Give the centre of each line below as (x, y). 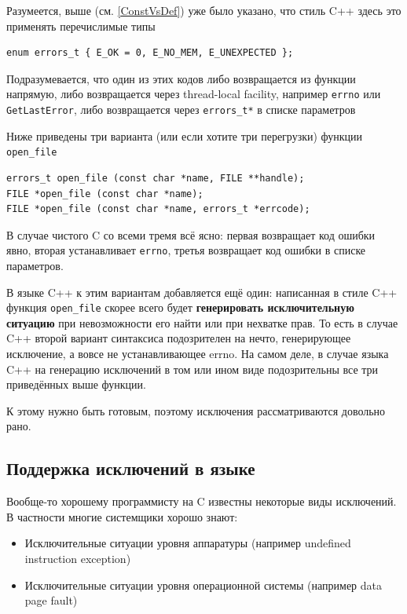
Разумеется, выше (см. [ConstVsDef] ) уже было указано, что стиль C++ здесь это (204, 10)
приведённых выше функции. (76, 384)
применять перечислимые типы (81, 26)
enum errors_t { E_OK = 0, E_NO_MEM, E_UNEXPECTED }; (150, 53)
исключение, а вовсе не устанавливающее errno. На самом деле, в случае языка (198, 353)
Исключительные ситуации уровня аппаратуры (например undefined (188, 543)
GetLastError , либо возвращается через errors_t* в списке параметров (181, 110)
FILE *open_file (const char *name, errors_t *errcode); (158, 209)
